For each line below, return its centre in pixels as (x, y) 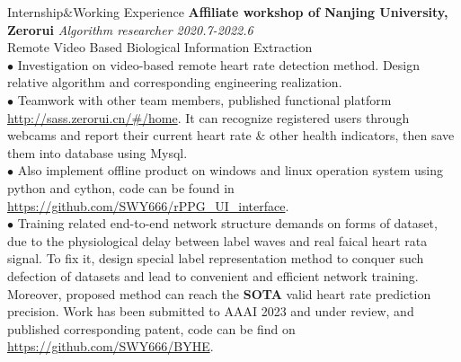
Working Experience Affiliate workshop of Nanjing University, (261, 12)
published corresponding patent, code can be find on (151, 328)
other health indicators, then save (362, 135)
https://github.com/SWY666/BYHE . (111, 346)
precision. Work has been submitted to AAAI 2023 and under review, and (211, 311)
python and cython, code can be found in (121, 187)
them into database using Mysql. (98, 152)
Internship (35, 12)
